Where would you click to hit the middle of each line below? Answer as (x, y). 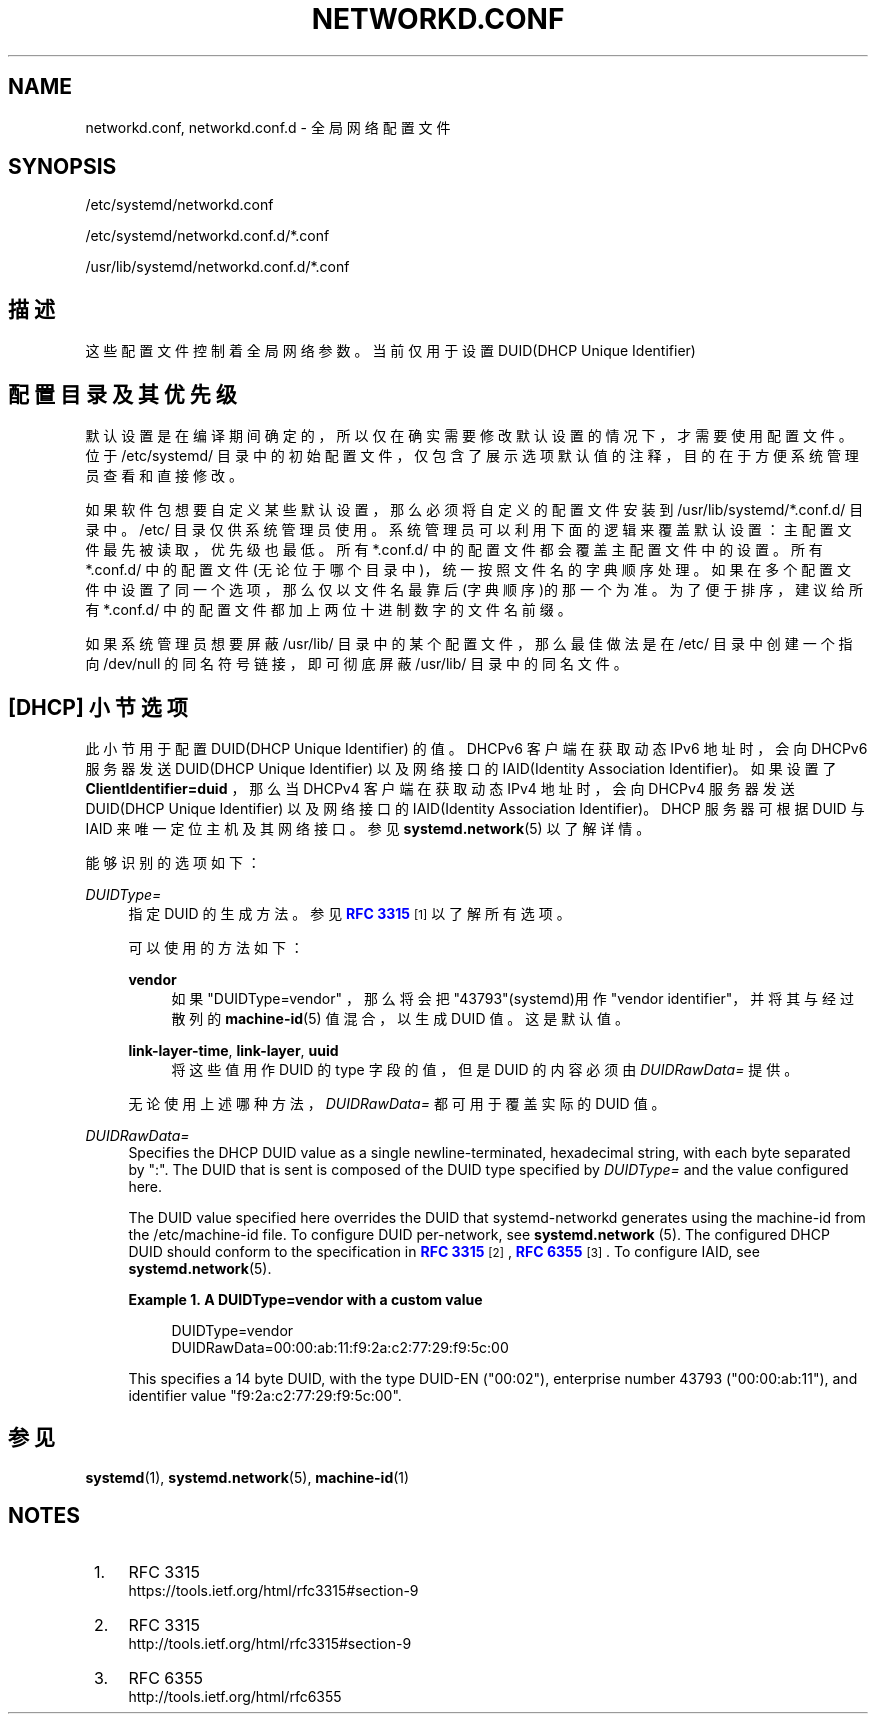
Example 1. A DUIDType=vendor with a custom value (305, 1299)
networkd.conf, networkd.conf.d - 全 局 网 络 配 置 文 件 (268, 127)
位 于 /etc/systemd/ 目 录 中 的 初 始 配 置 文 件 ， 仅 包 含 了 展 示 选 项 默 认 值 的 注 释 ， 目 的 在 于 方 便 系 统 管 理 (472, 456)
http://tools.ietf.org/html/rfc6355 (235, 1696)
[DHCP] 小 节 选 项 (98, 707)
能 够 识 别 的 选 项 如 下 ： (173, 862)
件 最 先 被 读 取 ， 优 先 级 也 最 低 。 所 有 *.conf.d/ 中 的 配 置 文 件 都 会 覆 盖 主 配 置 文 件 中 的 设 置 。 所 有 (454, 550)
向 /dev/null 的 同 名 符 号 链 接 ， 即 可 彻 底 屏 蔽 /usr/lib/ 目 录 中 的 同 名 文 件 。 (356, 664)
